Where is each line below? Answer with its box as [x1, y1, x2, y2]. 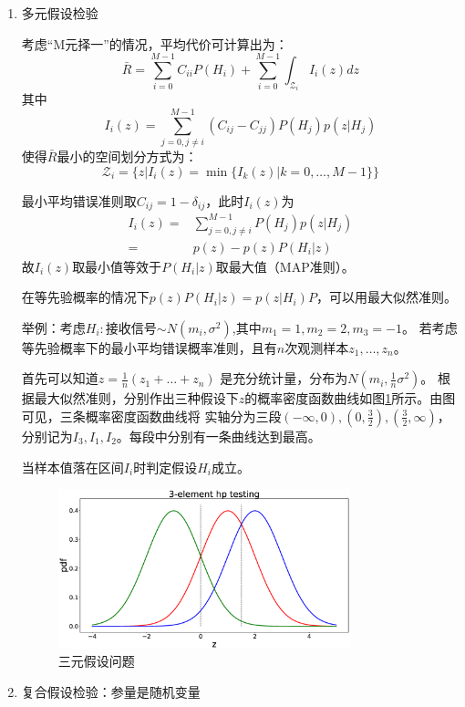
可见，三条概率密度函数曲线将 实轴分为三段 [21, 406, 282, 425]
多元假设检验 [21, 4, 98, 22]
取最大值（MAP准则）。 [215, 256, 355, 276]
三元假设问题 [57, 651, 135, 671]
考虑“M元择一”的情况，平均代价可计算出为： [21, 34, 288, 53]
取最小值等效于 [72, 256, 162, 276]
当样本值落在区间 [21, 457, 124, 476]
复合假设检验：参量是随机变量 [21, 681, 201, 701]
